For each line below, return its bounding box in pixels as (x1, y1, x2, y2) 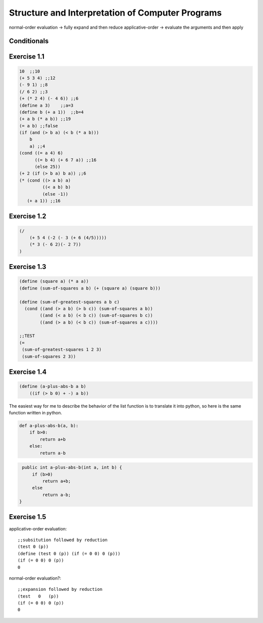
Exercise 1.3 (9, 263, 46, 271)
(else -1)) (42, 191, 68, 197)
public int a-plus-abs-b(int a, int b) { (22, 465, 122, 470)
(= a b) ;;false (19, 123, 58, 129)
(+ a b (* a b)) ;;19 (19, 116, 71, 122)
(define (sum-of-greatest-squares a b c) (19, 299, 120, 305)
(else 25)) (35, 164, 61, 170)
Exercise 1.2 (9, 212, 46, 220)
